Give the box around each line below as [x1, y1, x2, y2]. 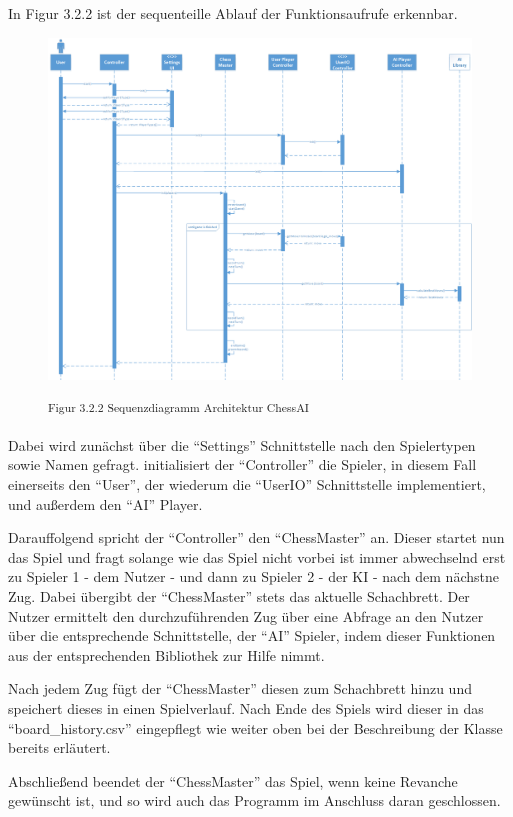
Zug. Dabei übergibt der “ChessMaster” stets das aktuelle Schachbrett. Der [8, 586, 470, 607]
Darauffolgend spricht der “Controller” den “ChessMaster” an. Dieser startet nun [8, 527, 505, 548]
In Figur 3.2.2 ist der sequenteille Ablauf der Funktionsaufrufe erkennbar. [8, 3, 458, 23]
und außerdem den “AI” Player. [8, 493, 203, 514]
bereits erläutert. [8, 737, 111, 758]
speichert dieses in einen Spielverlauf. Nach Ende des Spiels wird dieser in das [8, 697, 484, 718]
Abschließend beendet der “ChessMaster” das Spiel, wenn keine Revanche [8, 770, 458, 791]
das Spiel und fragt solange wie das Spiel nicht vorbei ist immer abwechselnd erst [8, 546, 506, 567]
